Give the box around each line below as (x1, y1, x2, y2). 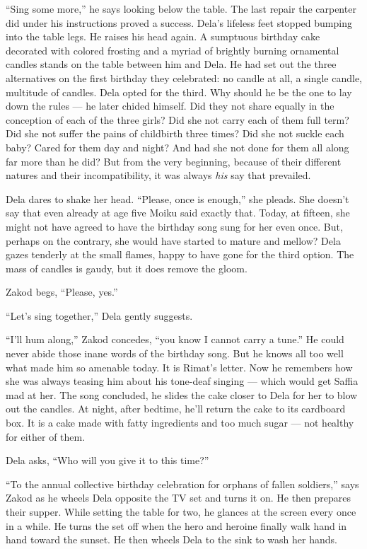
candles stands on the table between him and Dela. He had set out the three (6, 57, 337, 71)
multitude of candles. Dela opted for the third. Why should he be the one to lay (6, 84, 352, 99)
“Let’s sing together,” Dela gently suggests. (6, 308, 193, 323)
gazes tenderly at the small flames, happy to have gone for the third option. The (6, 247, 354, 262)
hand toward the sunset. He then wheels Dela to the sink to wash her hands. (6, 532, 337, 547)
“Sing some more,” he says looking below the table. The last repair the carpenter (6, 1, 356, 16)
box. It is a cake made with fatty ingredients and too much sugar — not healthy (6, 415, 354, 430)
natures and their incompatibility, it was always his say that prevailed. (6, 168, 311, 183)
